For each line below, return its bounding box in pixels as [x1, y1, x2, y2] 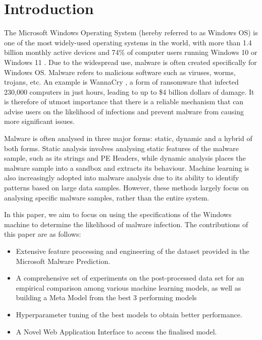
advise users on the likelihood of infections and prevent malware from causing [4, 106, 244, 116]
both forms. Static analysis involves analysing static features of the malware [4, 143, 239, 153]
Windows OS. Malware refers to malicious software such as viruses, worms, [4, 66, 236, 77]
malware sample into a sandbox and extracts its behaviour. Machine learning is [4, 162, 249, 173]
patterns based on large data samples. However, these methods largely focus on [4, 182, 249, 193]
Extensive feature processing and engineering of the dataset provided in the [16, 246, 249, 256]
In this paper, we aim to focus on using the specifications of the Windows [4, 209, 232, 220]
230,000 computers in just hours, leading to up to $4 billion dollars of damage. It [4, 86, 254, 97]
